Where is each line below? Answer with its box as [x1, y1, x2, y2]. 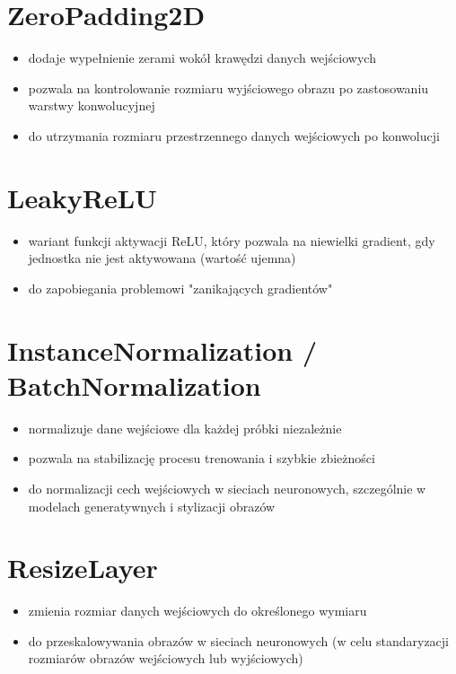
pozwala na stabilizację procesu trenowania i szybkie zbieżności [28, 449, 375, 468]
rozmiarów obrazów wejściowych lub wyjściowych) [28, 649, 303, 668]
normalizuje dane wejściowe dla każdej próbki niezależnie [28, 418, 342, 437]
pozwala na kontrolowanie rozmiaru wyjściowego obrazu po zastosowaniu [28, 78, 429, 97]
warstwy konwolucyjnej [28, 96, 155, 115]
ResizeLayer [7, 549, 158, 586]
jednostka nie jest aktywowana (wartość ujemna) [28, 249, 296, 267]
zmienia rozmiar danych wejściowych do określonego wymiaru [28, 601, 367, 620]
